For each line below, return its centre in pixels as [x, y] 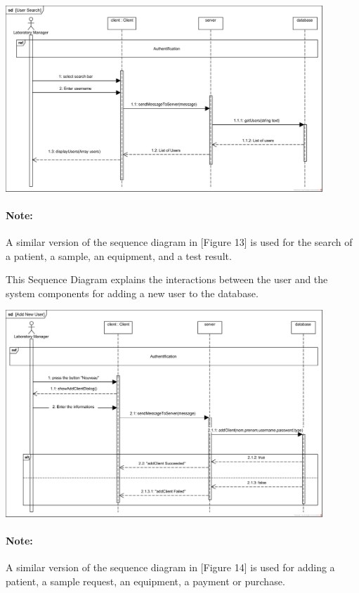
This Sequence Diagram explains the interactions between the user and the [167, 279]
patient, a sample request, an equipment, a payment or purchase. [145, 581]
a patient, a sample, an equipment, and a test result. [119, 255]
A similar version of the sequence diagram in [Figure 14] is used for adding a [170, 567]
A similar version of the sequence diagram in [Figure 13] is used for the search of [179, 242]
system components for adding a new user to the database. [132, 293]
